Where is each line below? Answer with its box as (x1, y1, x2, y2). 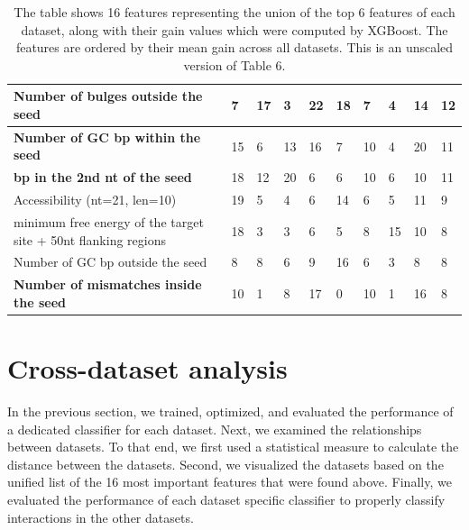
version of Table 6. (183, 55, 286, 74)
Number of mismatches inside (14, 275, 202, 294)
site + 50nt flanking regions (14, 230, 166, 249)
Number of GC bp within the (14, 127, 201, 146)
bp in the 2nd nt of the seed (14, 168, 192, 187)
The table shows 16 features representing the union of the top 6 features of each (14, 3, 455, 21)
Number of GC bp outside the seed (14, 252, 207, 271)
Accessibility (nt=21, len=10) (14, 190, 177, 209)
